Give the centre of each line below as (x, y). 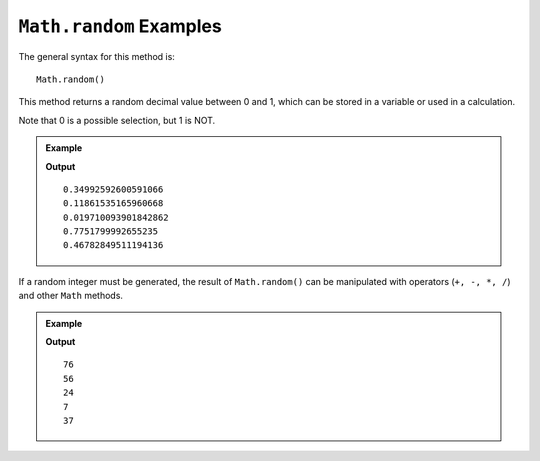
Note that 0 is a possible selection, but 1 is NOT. (117, 120)
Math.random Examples (120, 26)
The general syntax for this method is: (96, 56)
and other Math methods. (71, 296)
